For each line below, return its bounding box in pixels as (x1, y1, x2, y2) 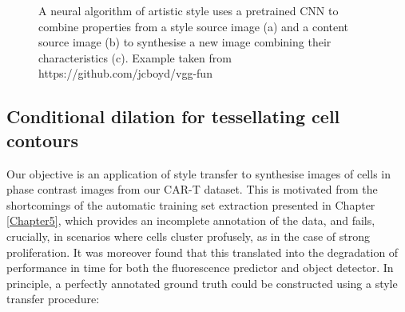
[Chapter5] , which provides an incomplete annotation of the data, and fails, (6, 212, 375, 229)
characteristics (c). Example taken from (38, 49, 232, 66)
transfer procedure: (6, 290, 100, 307)
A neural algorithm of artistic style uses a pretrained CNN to (38, 2, 339, 18)
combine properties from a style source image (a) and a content (38, 18, 349, 34)
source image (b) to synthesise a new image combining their (38, 34, 332, 50)
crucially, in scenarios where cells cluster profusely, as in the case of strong (6, 227, 371, 244)
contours (6, 127, 78, 152)
